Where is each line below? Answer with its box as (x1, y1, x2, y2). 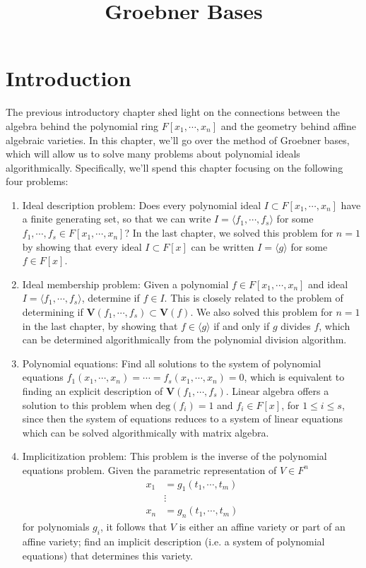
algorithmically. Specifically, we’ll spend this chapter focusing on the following (6, 160, 343, 174)
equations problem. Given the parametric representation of (22, 462, 277, 477)
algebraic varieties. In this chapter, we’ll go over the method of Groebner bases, (6, 132, 350, 147)
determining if (22, 304, 83, 319)
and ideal (308, 276, 348, 291)
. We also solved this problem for (190, 304, 333, 319)
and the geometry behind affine (220, 118, 357, 133)
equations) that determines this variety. (22, 548, 193, 562)
